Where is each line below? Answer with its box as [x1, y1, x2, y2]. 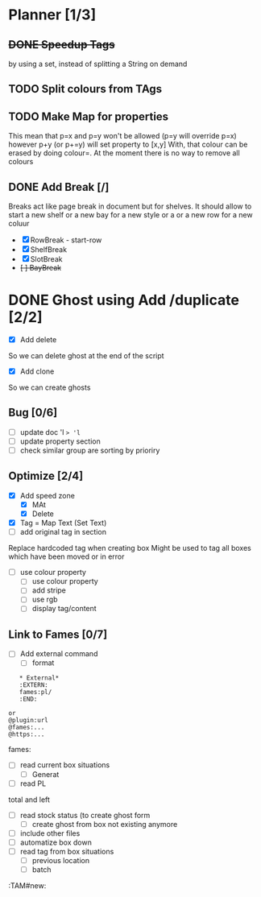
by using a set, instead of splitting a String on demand [8, 59, 188, 68]
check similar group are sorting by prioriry [19, 445, 160, 456]
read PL [19, 779, 47, 788]
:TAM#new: [8, 881, 47, 891]
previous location [31, 855, 90, 865]
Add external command [19, 649, 98, 659]
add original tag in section [19, 527, 107, 537]
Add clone [19, 366, 55, 376]
